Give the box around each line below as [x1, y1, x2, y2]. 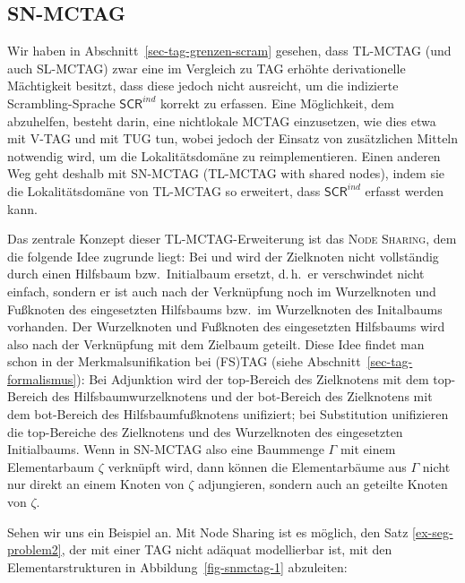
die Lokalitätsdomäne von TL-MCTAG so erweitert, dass [7, 181, 321, 200]
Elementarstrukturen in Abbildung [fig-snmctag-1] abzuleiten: [7, 557, 348, 576]
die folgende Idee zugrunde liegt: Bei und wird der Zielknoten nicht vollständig [7, 246, 439, 265]
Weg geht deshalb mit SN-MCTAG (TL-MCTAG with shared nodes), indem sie [7, 164, 445, 183]
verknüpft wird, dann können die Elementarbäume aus [108, 457, 407, 476]
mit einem [340, 440, 396, 459]
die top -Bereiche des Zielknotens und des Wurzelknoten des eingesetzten [7, 422, 403, 441]
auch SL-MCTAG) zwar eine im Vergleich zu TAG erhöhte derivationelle [7, 58, 406, 77]
